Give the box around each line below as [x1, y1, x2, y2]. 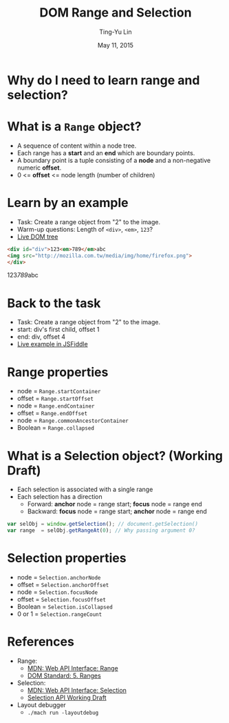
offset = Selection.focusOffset [17, 595, 107, 603]
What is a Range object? [7, 119, 142, 135]
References [7, 634, 74, 650]
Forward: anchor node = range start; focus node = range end [27, 500, 203, 508]
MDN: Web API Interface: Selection [27, 686, 127, 694]
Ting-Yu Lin [99, 28, 132, 36]
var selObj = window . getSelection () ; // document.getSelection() [7, 521, 198, 528]
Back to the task [7, 295, 101, 311]
